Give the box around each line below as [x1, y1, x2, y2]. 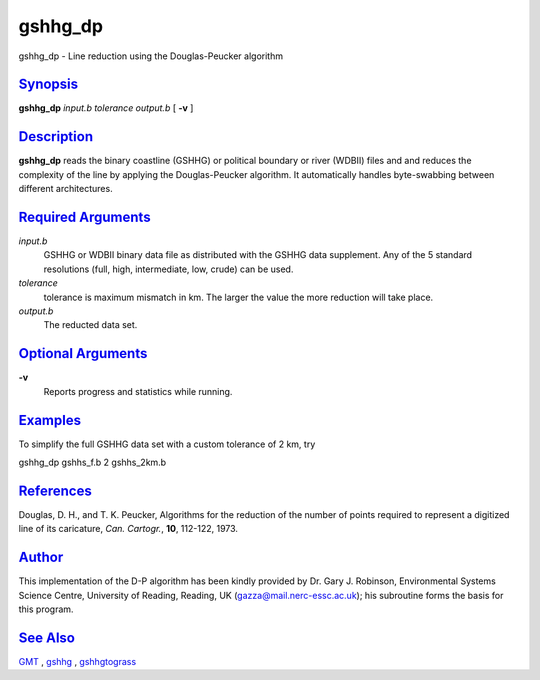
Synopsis [18, 76, 79, 93]
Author [18, 549, 64, 566]
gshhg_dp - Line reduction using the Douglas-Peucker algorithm [18, 50, 284, 62]
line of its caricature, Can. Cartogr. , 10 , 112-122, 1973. [18, 523, 239, 535]
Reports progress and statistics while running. [43, 385, 233, 397]
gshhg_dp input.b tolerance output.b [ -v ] [18, 102, 194, 114]
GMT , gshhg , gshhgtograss [18, 655, 137, 667]
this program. [18, 603, 74, 615]
